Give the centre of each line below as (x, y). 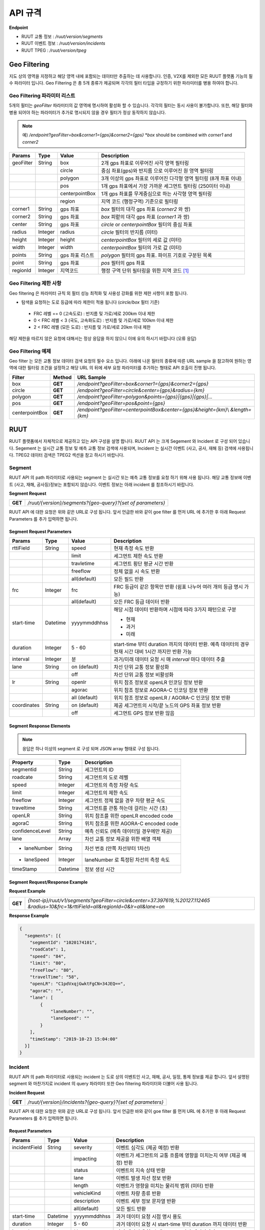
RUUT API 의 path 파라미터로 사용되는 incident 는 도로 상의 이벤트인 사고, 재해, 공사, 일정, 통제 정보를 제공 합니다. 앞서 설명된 (129, 1077)
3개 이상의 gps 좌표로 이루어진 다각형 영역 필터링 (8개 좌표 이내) (172, 179)
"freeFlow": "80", (52, 970)
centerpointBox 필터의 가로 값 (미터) (142, 247)
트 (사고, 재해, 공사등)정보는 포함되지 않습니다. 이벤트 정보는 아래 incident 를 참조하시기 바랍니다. (102, 484)
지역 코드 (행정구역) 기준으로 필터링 (140, 202)
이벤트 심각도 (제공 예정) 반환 (148, 1148)
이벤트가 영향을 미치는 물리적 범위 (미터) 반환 (165, 1186)
